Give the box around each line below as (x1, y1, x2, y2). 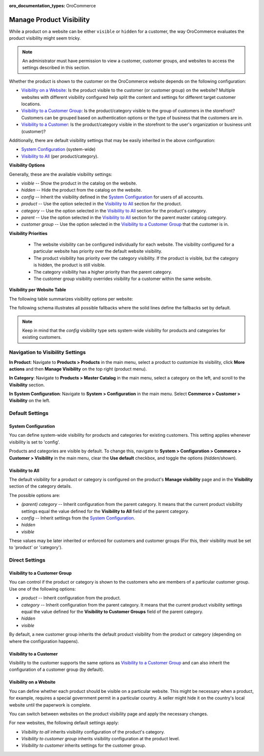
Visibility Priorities (9, 230, 48, 236)
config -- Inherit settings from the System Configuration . (21, 515, 135, 521)
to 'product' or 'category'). (9, 544, 63, 550)
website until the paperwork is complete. (9, 702, 91, 708)
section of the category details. (9, 483, 72, 489)
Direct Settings (9, 557, 46, 564)
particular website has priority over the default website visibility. (33, 248, 162, 254)
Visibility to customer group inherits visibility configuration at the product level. (21, 736, 180, 742)
